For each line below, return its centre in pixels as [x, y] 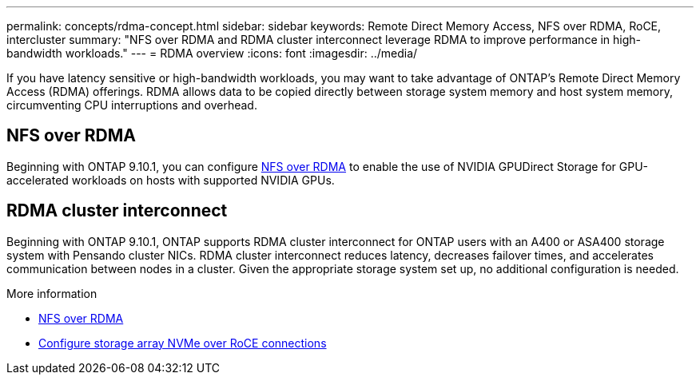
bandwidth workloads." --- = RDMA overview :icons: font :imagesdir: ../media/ [212, 53]
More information [52, 293]
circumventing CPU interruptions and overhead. [132, 105]
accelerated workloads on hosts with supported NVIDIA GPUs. [171, 180]
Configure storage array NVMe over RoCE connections [183, 343]
